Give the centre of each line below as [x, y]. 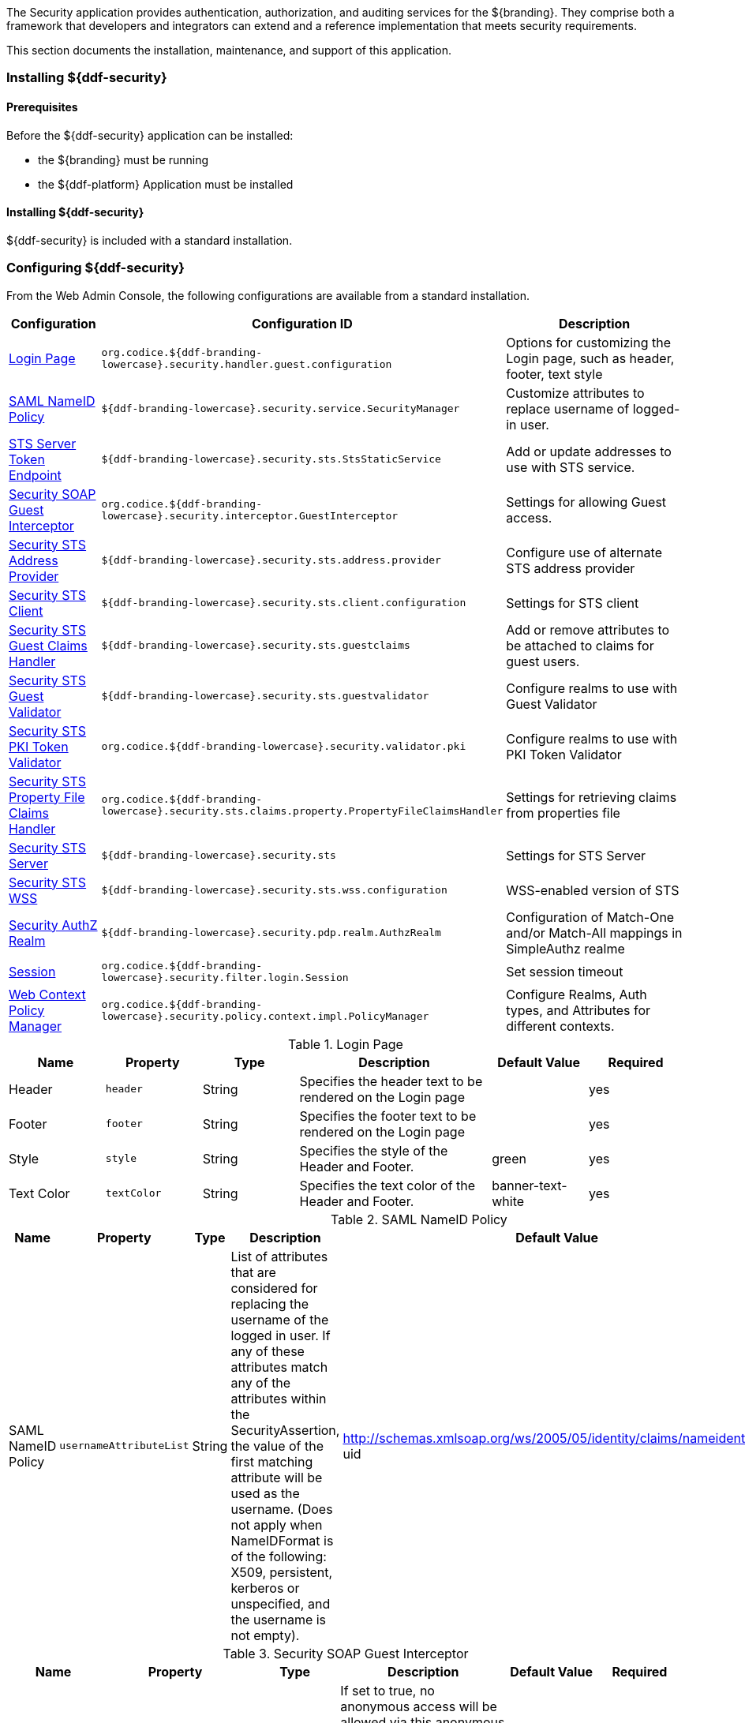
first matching [272, 1461]
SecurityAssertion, [285, 1430]
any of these [268, 1351]
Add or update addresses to [589, 451]
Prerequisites [42, 107]
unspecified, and [281, 1603]
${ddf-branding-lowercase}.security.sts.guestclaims [256, 646]
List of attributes [279, 1256]
